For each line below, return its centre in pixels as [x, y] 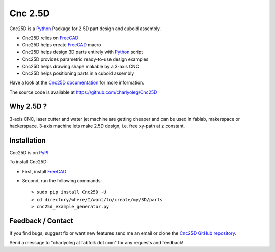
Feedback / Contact [41, 221]
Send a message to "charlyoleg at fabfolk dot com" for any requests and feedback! [97, 242]
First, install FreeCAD [44, 171]
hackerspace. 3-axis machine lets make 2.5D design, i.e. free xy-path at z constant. [97, 126]
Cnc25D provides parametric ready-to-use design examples [85, 59]
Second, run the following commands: [62, 181]
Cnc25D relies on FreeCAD [50, 38]
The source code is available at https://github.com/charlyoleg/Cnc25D [83, 92]
